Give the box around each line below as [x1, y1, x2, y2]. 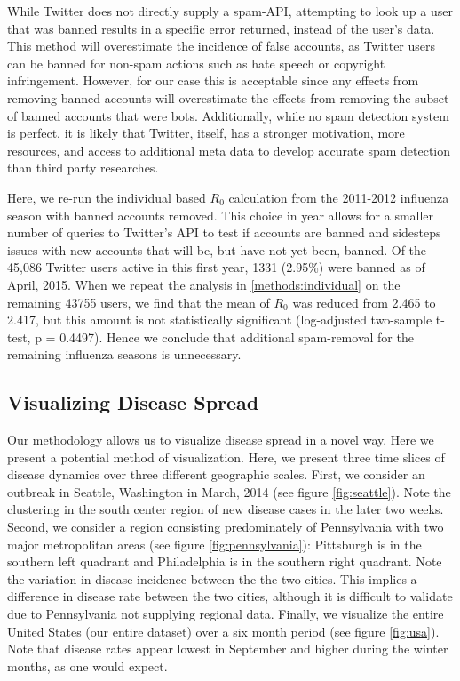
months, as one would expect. [7, 656, 168, 675]
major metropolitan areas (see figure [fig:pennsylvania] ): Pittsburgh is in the [7, 534, 422, 553]
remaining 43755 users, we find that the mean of [7, 292, 270, 311]
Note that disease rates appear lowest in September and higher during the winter [7, 639, 448, 658]
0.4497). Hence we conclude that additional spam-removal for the [59, 327, 414, 346]
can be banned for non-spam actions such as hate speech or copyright [7, 53, 385, 72]
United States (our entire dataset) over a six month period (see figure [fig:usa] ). [7, 621, 440, 640]
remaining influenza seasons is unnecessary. [7, 345, 242, 364]
